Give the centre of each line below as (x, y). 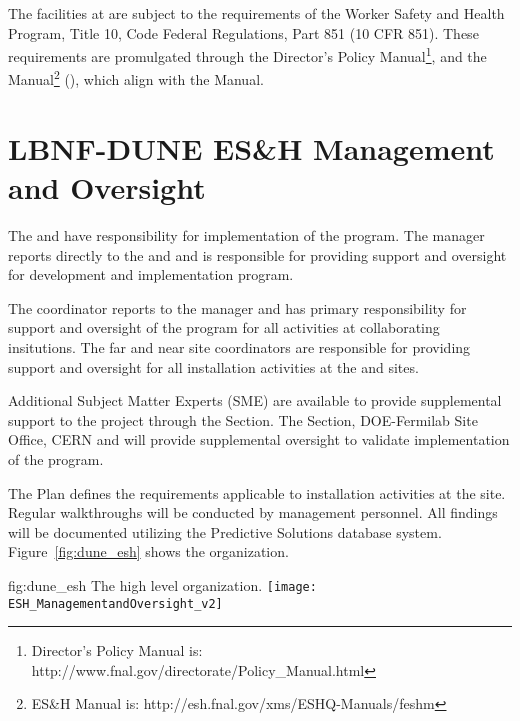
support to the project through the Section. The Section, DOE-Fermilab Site (243, 419)
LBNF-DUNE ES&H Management (251, 147)
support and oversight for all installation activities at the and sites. (213, 366)
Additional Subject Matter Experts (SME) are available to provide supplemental (255, 400)
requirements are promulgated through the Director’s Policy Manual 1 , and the (247, 54)
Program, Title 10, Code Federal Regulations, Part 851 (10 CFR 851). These (243, 32)
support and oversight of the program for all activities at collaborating (224, 327)
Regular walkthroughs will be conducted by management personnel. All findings (253, 512)
